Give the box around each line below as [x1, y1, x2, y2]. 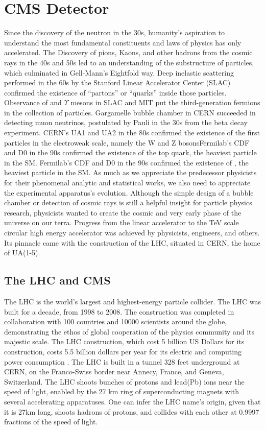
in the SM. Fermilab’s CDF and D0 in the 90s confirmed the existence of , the [4, 157, 249, 168]
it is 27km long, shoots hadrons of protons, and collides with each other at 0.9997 [4, 406, 259, 417]
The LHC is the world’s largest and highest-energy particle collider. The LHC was [4, 296, 261, 306]
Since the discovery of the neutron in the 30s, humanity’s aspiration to [4, 27, 225, 38]
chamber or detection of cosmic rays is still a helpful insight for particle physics [4, 197, 252, 208]
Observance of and [4, 97, 62, 108]
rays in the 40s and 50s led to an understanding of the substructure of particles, [4, 57, 254, 67]
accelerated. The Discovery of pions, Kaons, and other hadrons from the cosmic [4, 47, 253, 58]
